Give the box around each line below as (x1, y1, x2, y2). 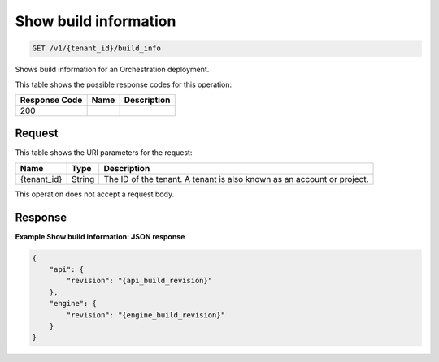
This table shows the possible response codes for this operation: (15, 80, 233, 89)
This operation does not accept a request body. (15, 189, 175, 199)
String (71, 173, 95, 184)
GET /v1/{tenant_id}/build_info (32, 44, 162, 53)
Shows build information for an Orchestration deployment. (15, 65, 210, 75)
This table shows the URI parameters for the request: (15, 148, 193, 157)
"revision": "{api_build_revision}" (66, 276, 213, 286)
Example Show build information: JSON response (15, 231, 185, 241)
